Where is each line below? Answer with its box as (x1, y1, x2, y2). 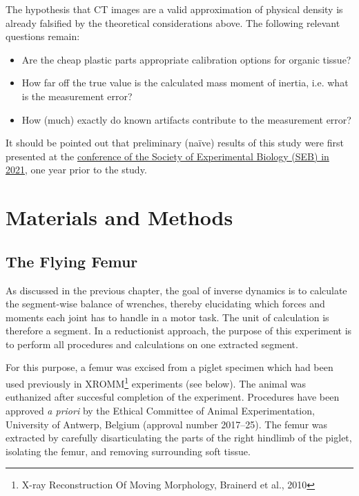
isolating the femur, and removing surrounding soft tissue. (6, 443, 251, 458)
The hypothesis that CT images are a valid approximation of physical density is (6, 2, 343, 16)
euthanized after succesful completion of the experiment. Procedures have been (6, 390, 340, 404)
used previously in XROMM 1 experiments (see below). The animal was (6, 374, 307, 390)
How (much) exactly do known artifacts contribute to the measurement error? (21, 112, 351, 126)
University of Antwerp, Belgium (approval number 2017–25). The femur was (6, 417, 328, 431)
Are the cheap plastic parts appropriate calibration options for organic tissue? (21, 52, 351, 66)
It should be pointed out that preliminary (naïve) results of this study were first (6, 135, 344, 150)
